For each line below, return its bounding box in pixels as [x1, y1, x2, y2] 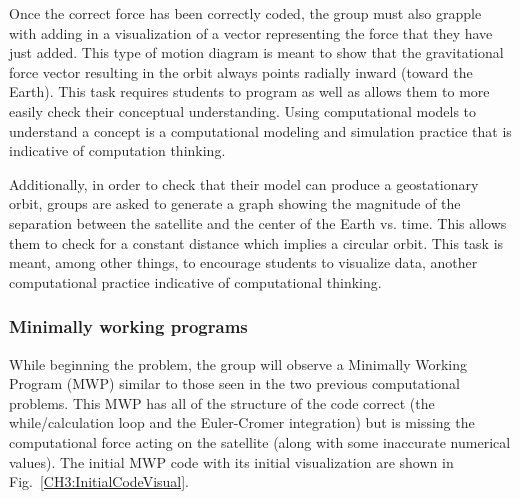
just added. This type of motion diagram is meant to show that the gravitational [9, 42, 504, 63]
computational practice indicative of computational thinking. [9, 271, 382, 292]
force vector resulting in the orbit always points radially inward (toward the [9, 61, 473, 82]
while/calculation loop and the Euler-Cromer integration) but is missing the [9, 412, 475, 433]
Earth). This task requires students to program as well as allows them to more [9, 81, 490, 102]
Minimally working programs [9, 314, 248, 339]
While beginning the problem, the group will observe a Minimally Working [9, 353, 468, 374]
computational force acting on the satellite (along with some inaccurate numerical [9, 431, 511, 452]
